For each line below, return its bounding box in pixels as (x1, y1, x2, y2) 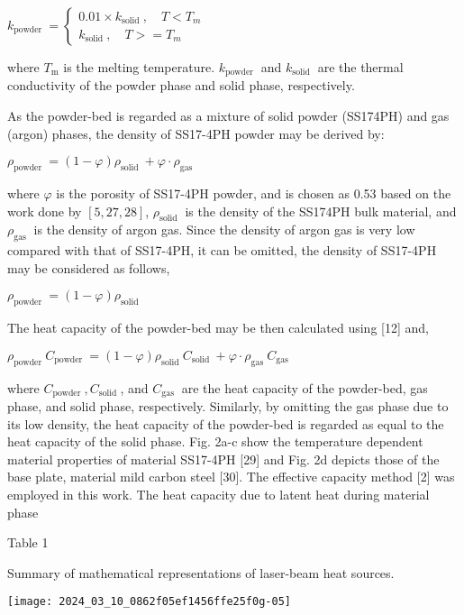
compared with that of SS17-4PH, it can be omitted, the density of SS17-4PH (7, 241, 437, 260)
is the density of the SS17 (185, 201, 326, 220)
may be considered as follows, (7, 258, 170, 277)
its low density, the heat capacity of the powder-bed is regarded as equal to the (7, 414, 444, 433)
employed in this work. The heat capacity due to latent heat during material (7, 485, 430, 504)
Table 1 (7, 533, 49, 552)
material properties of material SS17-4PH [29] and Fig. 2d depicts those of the (7, 449, 440, 468)
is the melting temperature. (63, 58, 215, 76)
